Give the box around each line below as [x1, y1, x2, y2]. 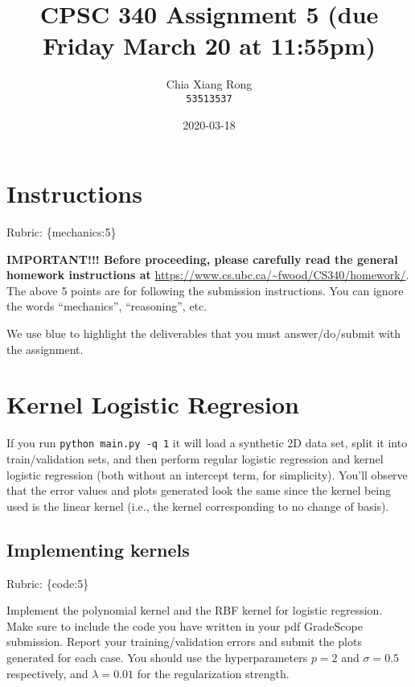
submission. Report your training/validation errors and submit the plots [6, 633, 362, 650]
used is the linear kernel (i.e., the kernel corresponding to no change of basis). [6, 497, 389, 514]
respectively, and [6, 664, 88, 681]
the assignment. [6, 340, 84, 357]
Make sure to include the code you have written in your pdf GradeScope [6, 617, 363, 634]
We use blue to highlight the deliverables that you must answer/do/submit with [6, 325, 401, 342]
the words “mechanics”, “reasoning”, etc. [6, 298, 207, 315]
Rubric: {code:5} [6, 574, 89, 591]
